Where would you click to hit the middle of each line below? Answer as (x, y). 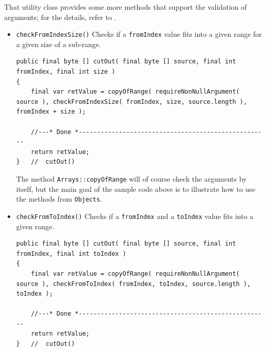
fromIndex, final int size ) (66, 72)
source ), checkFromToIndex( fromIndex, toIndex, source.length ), (133, 284)
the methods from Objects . (59, 199)
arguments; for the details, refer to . (60, 17)
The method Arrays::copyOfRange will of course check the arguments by (131, 178)
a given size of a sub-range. (59, 44)
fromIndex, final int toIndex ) (71, 254)
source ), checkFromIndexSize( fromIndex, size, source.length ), (131, 102)
